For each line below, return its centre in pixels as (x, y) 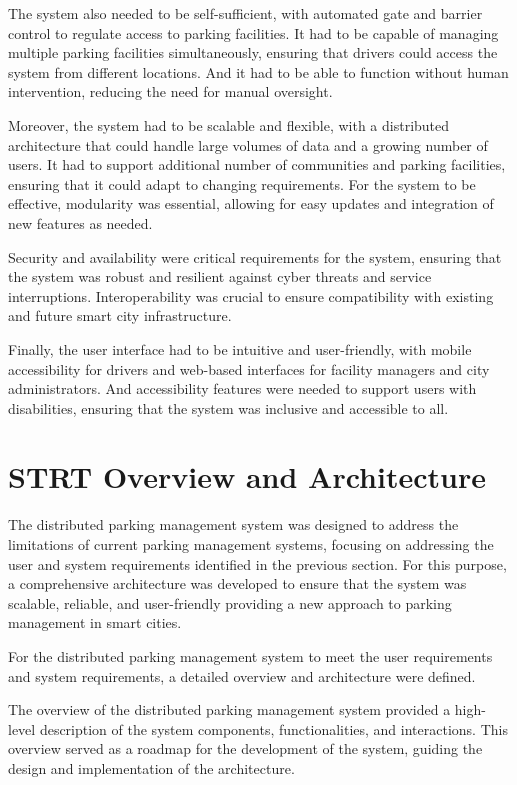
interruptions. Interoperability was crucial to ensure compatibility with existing (251, 295)
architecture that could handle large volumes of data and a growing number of (248, 144)
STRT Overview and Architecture (247, 476)
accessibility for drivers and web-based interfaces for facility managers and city (249, 368)
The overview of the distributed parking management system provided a (229, 709)
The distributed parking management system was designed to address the (233, 524)
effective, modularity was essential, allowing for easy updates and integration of (251, 203)
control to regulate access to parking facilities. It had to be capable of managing (253, 32)
